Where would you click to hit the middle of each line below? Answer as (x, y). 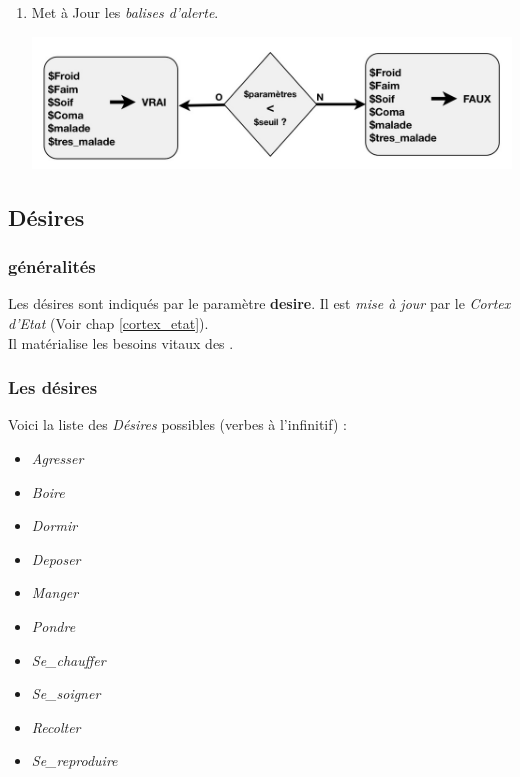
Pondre (53, 625)
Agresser (57, 458)
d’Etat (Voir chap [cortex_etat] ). (108, 323)
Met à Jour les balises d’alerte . (125, 12)
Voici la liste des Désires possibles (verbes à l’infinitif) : (177, 424)
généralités (52, 266)
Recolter (56, 726)
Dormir (54, 525)
